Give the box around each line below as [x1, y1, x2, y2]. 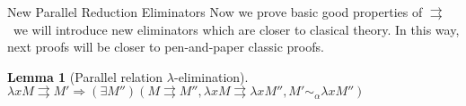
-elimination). [173, 67, 249, 86]
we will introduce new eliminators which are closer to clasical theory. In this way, [13, 20, 460, 38]
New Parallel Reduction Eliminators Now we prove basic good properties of [7, 3, 423, 20]
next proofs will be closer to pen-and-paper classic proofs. [7, 37, 324, 56]
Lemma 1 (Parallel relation [7, 67, 163, 86]
